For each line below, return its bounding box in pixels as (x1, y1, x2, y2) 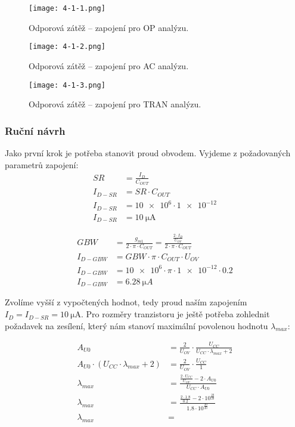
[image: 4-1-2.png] (29, 42, 105, 51)
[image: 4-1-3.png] (29, 81, 105, 89)
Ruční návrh (5, 123, 66, 138)
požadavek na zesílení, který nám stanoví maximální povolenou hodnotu (5, 319, 268, 332)
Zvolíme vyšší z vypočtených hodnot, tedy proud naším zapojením (5, 296, 247, 308)
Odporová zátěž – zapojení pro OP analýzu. (29, 21, 189, 33)
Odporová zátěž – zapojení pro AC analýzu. (29, 59, 189, 72)
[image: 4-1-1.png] (29, 4, 105, 13)
